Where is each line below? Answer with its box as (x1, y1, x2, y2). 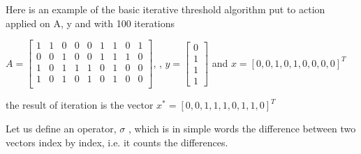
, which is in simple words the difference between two (128, 121, 356, 135)
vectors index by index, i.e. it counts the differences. (6, 134, 228, 149)
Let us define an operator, (6, 121, 117, 135)
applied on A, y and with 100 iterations (6, 15, 175, 30)
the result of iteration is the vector (6, 98, 154, 112)
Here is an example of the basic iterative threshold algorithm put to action (6, 2, 325, 16)
